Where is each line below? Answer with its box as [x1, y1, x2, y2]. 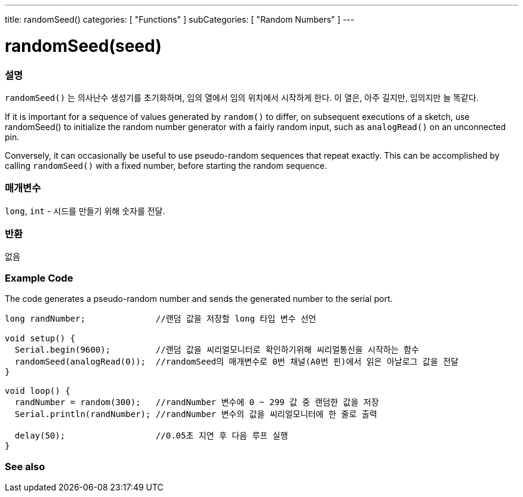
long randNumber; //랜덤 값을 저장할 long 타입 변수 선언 [5, 314, 316, 324]
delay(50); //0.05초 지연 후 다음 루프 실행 [14, 431, 288, 441]
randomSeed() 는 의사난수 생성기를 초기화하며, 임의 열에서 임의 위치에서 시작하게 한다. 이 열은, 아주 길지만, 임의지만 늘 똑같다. [5, 92, 479, 103]
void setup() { [5, 334, 76, 344]
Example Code [5, 271, 73, 284]
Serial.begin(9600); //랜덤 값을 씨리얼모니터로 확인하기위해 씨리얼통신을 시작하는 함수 [14, 345, 419, 355]
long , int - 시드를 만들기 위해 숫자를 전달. [5, 205, 165, 216]
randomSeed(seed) [5, 35, 162, 56]
